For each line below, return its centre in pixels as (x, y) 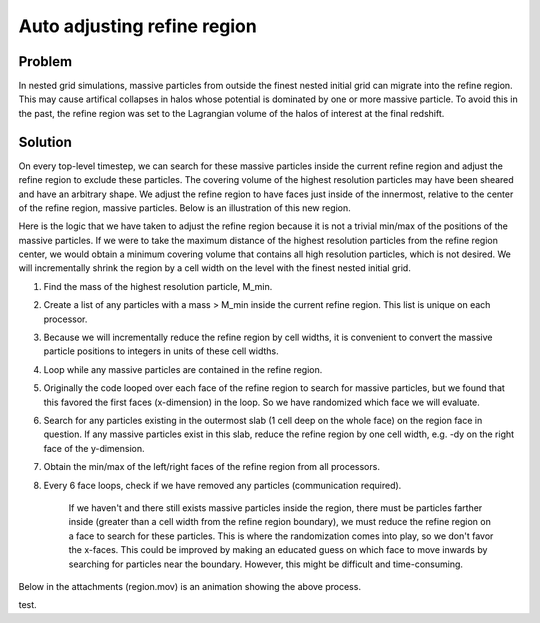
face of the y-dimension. (94, 448)
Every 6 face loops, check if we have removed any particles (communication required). (222, 485)
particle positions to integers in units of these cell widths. (161, 351)
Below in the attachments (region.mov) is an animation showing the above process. (190, 586)
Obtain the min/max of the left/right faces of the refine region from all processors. (211, 467)
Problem (45, 61)
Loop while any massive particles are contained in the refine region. (183, 369)
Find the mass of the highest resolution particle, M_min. (158, 286)
